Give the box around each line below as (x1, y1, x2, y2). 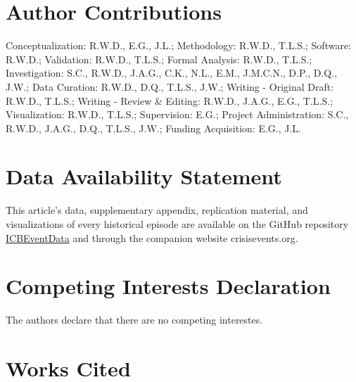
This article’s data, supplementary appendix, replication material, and (6, 203, 308, 217)
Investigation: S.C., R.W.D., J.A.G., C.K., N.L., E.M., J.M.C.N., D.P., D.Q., (6, 65, 338, 80)
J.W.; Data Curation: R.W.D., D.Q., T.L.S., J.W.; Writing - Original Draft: (6, 79, 334, 94)
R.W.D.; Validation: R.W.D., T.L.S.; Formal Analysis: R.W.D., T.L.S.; (6, 51, 312, 66)
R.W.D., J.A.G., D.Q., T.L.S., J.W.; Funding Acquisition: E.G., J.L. (6, 120, 301, 135)
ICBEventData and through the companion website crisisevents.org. (6, 230, 298, 245)
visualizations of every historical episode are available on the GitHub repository (6, 217, 349, 231)
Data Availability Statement (6, 162, 282, 191)
